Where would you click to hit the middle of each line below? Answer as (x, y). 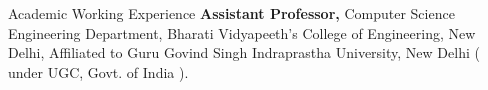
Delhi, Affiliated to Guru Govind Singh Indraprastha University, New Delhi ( (244, 52)
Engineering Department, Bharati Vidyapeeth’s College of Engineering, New (242, 32)
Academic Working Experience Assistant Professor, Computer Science (231, 13)
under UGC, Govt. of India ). (98, 71)
